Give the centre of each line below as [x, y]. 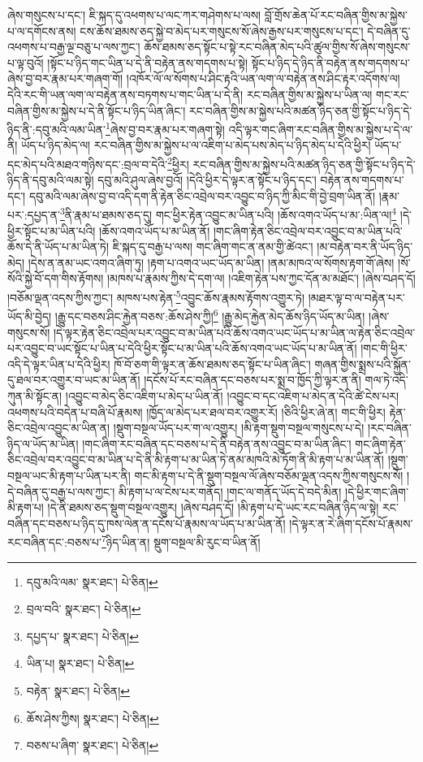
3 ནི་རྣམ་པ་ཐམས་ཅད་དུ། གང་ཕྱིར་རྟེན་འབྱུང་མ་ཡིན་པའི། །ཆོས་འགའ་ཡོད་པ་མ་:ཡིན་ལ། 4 [228, 214]
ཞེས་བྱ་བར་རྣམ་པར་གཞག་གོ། [65, 78]
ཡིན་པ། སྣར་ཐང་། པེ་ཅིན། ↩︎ [80, 663]
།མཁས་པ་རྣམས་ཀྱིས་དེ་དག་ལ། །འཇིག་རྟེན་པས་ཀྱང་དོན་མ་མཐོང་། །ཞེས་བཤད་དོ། [261, 278]
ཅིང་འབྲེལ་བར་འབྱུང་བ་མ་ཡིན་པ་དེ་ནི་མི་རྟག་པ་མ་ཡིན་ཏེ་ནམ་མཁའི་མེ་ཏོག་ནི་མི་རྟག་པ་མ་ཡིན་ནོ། [196, 459]
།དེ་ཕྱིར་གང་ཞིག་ [377, 491]
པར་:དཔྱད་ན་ [34, 215]
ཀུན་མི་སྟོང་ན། [35, 395]
